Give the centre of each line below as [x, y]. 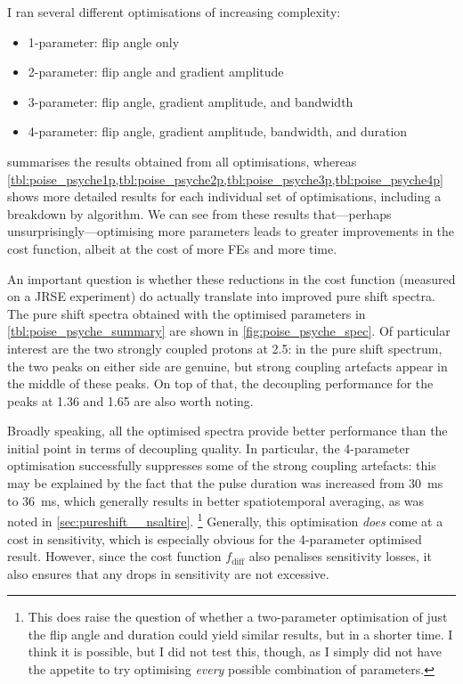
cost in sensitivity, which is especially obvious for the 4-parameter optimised [215, 538]
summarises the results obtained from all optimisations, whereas [182, 161]
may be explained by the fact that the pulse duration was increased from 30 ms [225, 483]
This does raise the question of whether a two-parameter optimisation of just [238, 617]
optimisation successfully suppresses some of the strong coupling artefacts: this [222, 465]
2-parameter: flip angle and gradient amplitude [156, 72]
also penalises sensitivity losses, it [340, 556]
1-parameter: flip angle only [104, 41]
